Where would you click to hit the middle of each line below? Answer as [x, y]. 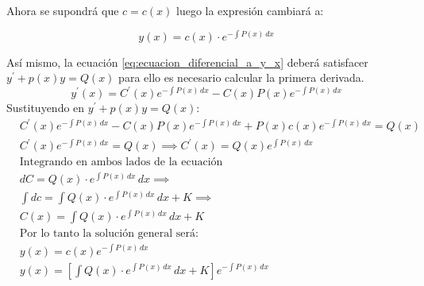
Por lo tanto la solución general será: [109, 234]
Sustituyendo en [46, 108]
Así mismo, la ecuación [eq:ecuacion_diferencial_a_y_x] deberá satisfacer [187, 62]
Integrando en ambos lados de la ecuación [121, 162]
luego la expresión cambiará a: [250, 10]
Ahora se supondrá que [63, 10]
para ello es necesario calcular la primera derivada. [241, 77]
